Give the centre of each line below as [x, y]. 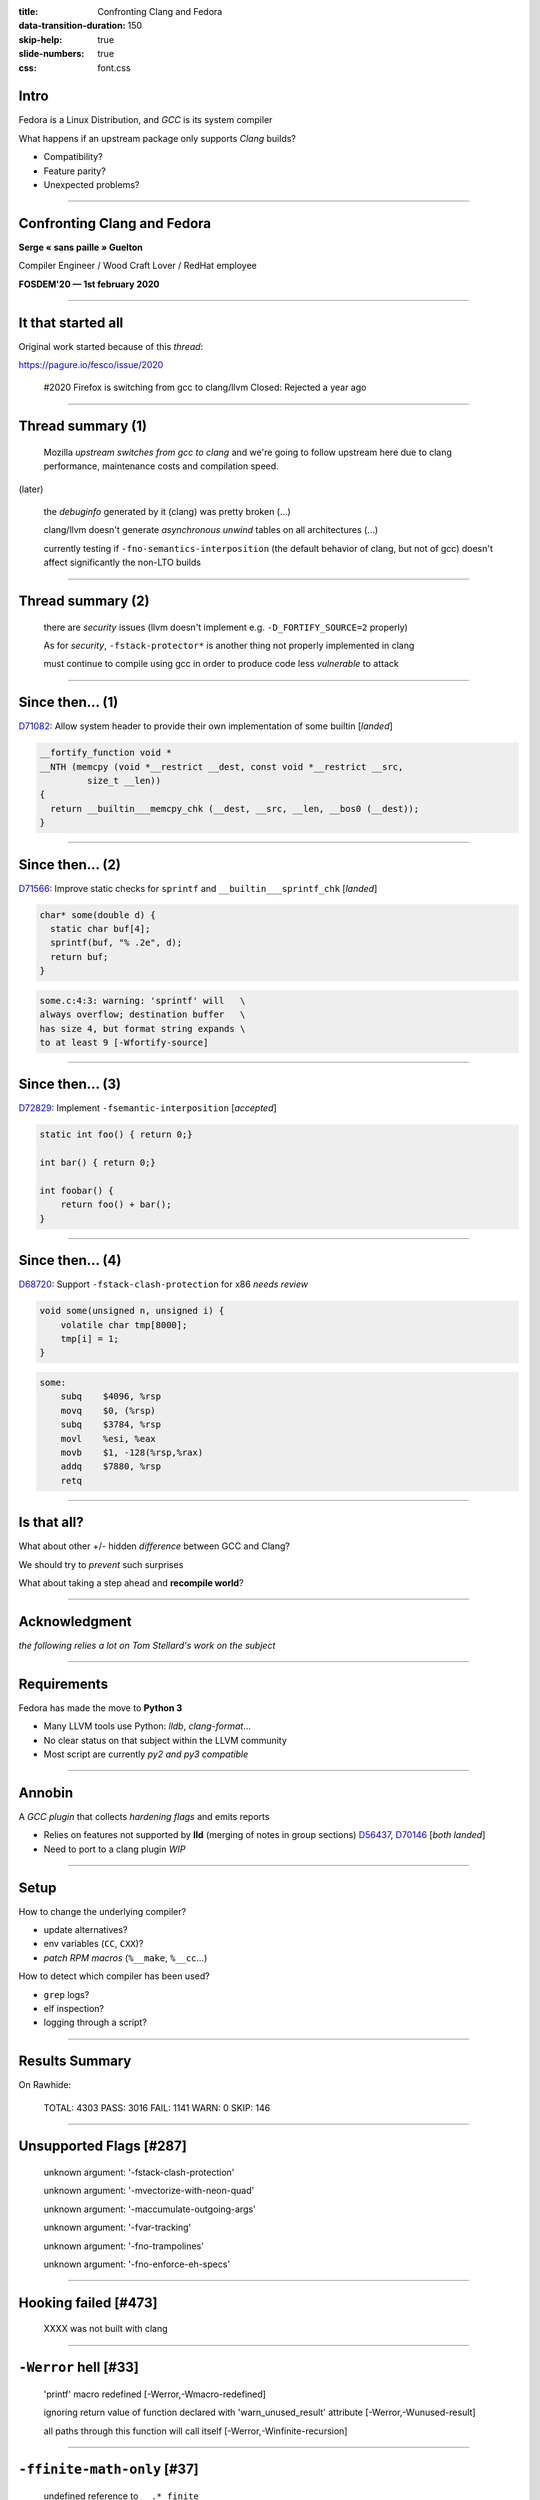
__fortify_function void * [105, 753]
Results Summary [75, 2061]
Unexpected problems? [91, 185]
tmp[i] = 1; [90, 1339]
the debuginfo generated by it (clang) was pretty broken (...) [167, 511]
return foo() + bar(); [116, 1204]
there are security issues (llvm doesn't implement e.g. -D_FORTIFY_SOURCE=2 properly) [226, 627]
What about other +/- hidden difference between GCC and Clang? [154, 1546]
